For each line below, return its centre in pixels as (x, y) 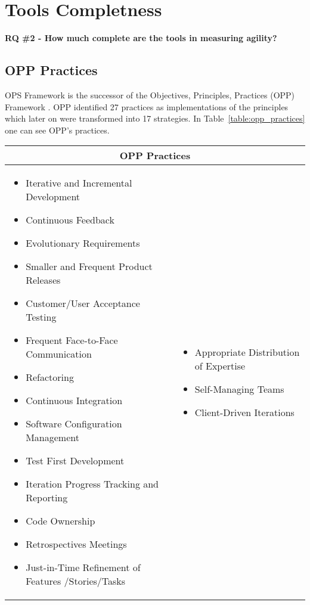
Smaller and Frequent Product (89, 266)
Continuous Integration (74, 401)
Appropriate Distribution (247, 352)
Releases (43, 280)
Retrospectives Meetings (76, 544)
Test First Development (75, 461)
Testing (41, 317)
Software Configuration (74, 424)
